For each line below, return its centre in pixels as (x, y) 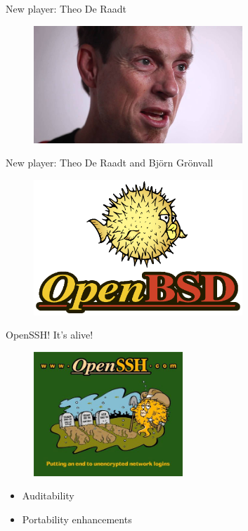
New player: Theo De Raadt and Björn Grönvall (110, 163)
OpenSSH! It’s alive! (50, 335)
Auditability (48, 496)
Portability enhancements (77, 519)
